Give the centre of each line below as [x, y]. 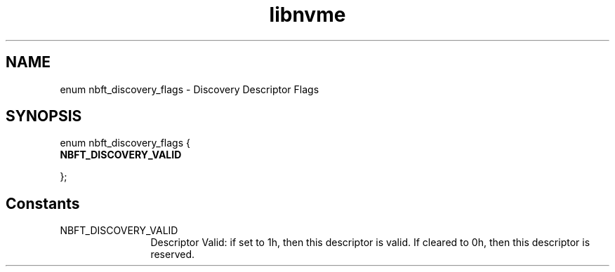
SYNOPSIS [44, 116]
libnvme [307, 15]
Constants [43, 203]
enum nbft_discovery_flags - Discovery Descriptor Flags [190, 89]
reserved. [172, 254]
